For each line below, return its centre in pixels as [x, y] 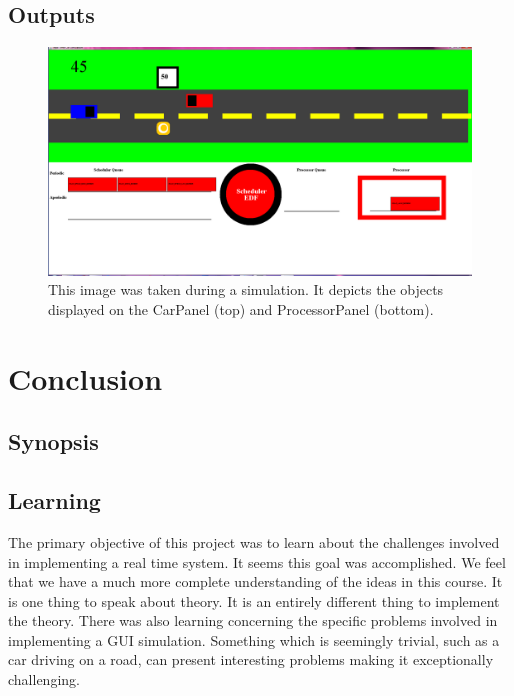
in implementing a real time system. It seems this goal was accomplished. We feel [257, 561]
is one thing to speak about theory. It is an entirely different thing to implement [254, 600]
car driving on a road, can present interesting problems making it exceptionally [251, 659]
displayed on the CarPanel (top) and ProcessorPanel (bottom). [241, 308]
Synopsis [53, 441]
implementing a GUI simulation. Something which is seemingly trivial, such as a [254, 639]
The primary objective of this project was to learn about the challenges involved [254, 541]
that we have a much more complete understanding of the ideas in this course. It [255, 581]
